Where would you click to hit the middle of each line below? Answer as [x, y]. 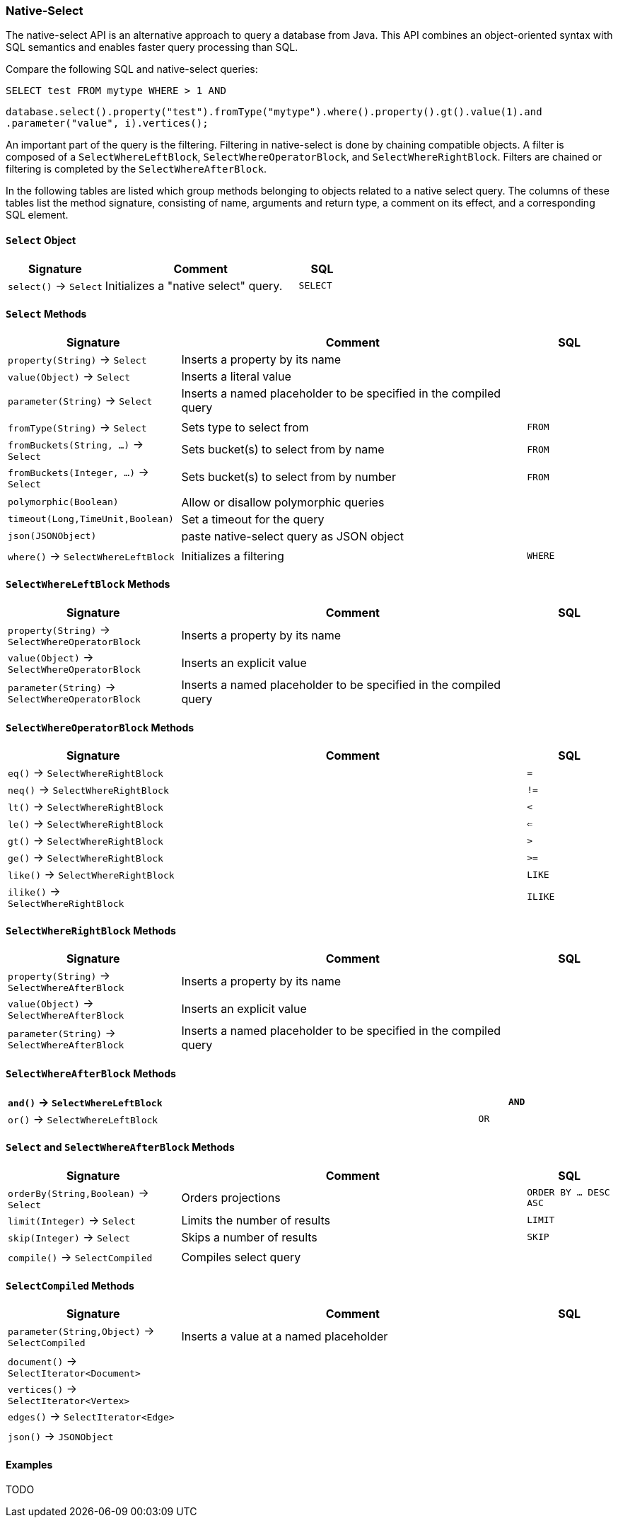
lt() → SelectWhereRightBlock [86, 807]
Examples [29, 1464]
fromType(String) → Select [77, 427]
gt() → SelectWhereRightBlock [86, 841]
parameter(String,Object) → [81, 1331]
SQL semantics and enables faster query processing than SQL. [152, 47]
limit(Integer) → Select [72, 1220]
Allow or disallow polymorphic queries [283, 502]
